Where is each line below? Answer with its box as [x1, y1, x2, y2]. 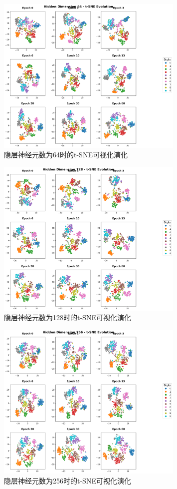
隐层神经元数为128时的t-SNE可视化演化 [4, 312, 131, 323]
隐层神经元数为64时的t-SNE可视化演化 [4, 149, 128, 160]
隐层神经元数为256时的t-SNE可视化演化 [4, 475, 131, 486]
